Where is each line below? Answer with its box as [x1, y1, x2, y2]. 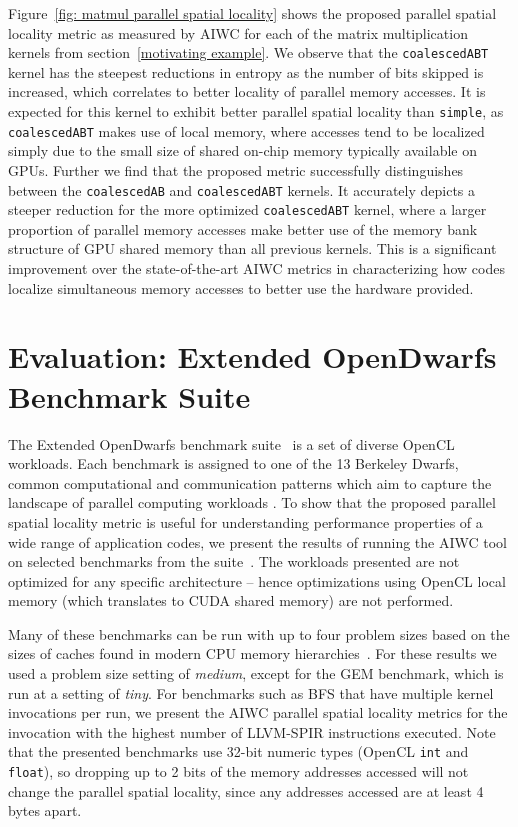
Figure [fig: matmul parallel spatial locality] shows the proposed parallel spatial [8, 3, 497, 23]
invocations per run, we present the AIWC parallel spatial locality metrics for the [8, 702, 508, 723]
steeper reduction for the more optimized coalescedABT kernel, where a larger [8, 199, 487, 220]
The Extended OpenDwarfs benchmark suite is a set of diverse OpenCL [8, 433, 455, 454]
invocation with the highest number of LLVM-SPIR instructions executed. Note [8, 721, 496, 742]
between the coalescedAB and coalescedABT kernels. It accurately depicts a [8, 179, 476, 200]
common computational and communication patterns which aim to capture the [8, 472, 492, 493]
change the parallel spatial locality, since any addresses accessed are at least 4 [8, 780, 484, 801]
